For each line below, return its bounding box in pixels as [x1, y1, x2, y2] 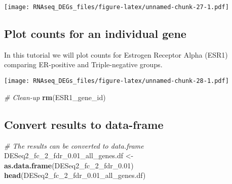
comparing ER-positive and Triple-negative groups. [4, 59, 163, 70]
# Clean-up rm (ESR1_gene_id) [4, 91, 106, 102]
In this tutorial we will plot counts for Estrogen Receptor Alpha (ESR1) [4, 49, 228, 60]
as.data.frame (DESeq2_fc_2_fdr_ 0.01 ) [4, 160, 134, 170]
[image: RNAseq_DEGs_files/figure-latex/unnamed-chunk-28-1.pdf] [4, 77, 229, 85]
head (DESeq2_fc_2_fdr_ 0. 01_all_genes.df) [4, 170, 146, 180]
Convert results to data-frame [4, 116, 164, 132]
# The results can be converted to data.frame [4, 140, 144, 151]
